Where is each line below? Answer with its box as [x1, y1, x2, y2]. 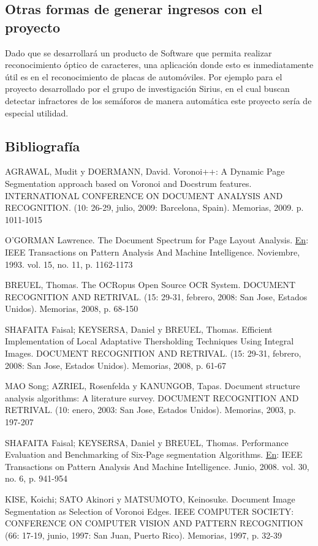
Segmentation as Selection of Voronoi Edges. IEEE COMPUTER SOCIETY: [5, 504, 294, 517]
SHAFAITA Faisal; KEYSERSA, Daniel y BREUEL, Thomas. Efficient [5, 322, 273, 335]
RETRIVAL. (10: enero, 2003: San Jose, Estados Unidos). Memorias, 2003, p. [5, 403, 296, 416]
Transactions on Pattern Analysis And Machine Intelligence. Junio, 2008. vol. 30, [5, 460, 309, 472]
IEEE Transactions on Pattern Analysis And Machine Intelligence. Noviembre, [5, 245, 300, 258]
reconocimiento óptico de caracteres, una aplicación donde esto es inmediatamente [5, 58, 314, 71]
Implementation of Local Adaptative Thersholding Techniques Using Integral [5, 335, 294, 347]
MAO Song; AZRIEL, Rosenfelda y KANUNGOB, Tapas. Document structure [5, 379, 300, 392]
